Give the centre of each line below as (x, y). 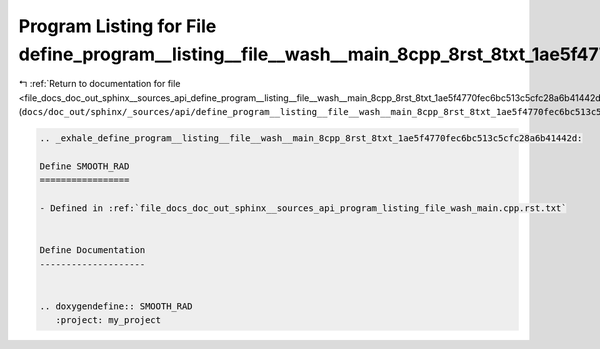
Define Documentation (92, 250)
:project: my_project (108, 320)
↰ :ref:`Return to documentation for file (99, 84)
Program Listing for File (117, 26)
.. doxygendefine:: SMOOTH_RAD (116, 306)
